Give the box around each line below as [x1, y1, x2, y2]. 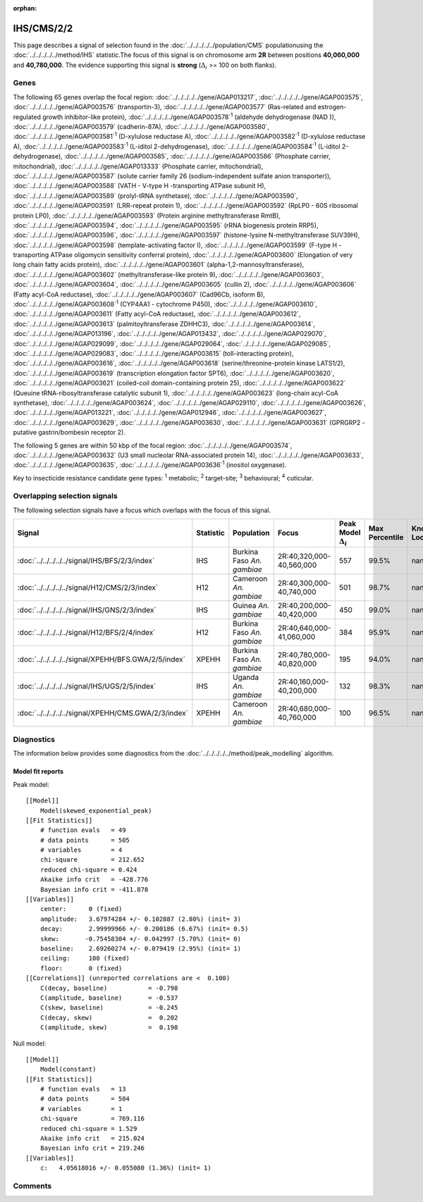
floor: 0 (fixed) [39, 964, 123, 972]
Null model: [13, 1039, 47, 1048]
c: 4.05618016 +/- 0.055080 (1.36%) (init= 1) [39, 1164, 211, 1172]
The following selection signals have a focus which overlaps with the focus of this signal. [13, 506, 271, 514]
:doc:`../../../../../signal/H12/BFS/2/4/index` [17, 627, 156, 637]
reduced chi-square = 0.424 [39, 865, 137, 874]
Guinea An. [233, 600, 270, 610]
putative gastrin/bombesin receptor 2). [13, 428, 126, 437]
